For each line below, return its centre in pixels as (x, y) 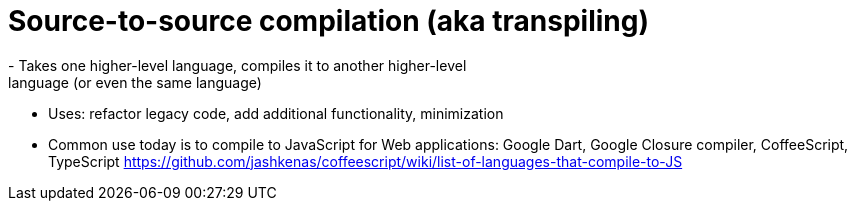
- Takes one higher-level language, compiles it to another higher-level (237, 65)
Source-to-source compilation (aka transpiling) (328, 21)
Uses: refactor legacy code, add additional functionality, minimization (276, 113)
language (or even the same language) (135, 82)
